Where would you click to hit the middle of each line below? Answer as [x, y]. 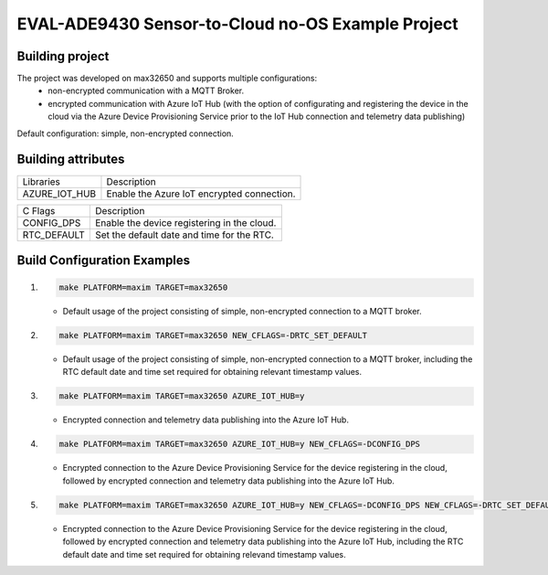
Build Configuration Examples [104, 260]
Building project [63, 56]
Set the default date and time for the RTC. [184, 235]
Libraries [42, 181]
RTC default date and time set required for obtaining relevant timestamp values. [212, 372]
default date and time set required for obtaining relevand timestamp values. [204, 554]
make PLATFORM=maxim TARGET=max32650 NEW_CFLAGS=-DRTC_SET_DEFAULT [213, 335]
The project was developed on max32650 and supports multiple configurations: [167, 79]
